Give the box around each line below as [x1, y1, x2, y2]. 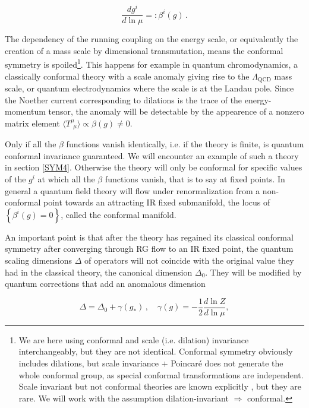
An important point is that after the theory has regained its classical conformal [5, 230, 294, 243]
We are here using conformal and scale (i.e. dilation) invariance [18, 333, 249, 346]
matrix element [5, 116, 60, 129]
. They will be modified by [205, 265, 302, 278]
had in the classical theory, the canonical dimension [5, 265, 193, 278]
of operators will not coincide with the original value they [84, 254, 294, 267]
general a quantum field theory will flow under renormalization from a [5, 184, 260, 197]
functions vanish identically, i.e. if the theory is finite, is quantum [66, 138, 304, 150]
